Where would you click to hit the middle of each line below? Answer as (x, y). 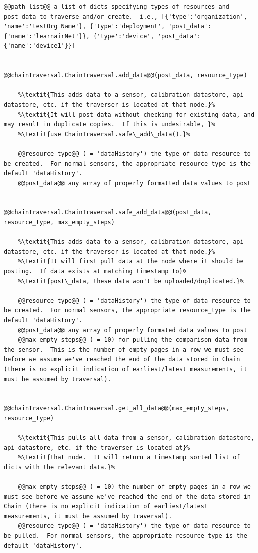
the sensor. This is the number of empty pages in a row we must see (124, 349)
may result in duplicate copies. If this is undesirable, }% (110, 125)
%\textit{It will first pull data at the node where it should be (131, 262)
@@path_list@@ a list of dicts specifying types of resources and (117, 7)
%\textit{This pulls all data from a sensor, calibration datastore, (136, 438)
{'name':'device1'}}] (40, 46)
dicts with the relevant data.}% (59, 467)
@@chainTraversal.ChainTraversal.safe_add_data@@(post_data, (108, 213)
